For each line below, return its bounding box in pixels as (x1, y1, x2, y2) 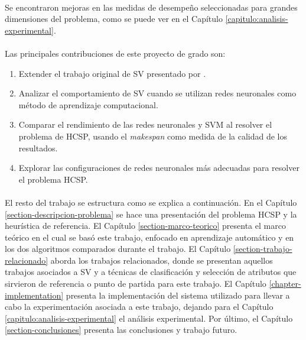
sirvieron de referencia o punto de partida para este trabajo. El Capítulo (5, 277, 266, 290)
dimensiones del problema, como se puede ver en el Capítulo (5, 12, 223, 25)
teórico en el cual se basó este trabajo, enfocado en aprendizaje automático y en (5, 231, 294, 243)
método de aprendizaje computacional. (18, 98, 158, 111)
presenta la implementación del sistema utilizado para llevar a (66, 289, 290, 301)
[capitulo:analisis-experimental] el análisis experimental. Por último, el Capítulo (5, 312, 293, 324)
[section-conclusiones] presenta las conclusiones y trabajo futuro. (5, 323, 237, 336)
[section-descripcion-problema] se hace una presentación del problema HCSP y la (5, 208, 297, 220)
